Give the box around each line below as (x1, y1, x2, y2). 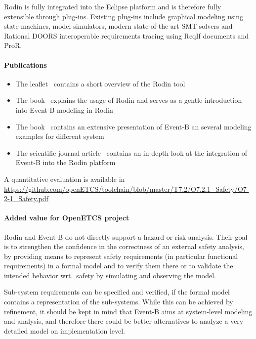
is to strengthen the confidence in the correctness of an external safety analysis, (4, 241, 244, 252)
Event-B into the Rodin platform (15, 157, 116, 168)
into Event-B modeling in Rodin (15, 104, 113, 115)
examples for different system (15, 131, 104, 141)
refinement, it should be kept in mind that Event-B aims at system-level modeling (4, 306, 253, 316)
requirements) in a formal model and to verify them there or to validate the (4, 260, 233, 271)
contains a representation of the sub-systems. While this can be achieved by (4, 297, 233, 307)
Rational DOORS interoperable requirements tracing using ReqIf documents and (4, 30, 249, 41)
